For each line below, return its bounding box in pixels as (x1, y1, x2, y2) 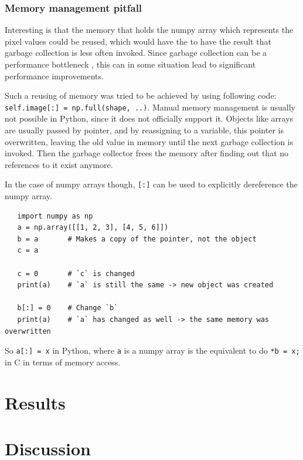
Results (5, 390, 66, 414)
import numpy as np (17, 211, 93, 220)
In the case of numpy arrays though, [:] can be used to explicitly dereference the (5, 178, 298, 190)
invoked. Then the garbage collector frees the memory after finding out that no (5, 147, 289, 159)
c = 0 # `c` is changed (17, 269, 135, 278)
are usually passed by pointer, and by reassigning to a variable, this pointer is (5, 124, 284, 136)
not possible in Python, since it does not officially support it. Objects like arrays (5, 112, 294, 125)
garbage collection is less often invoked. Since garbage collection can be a (5, 46, 267, 59)
